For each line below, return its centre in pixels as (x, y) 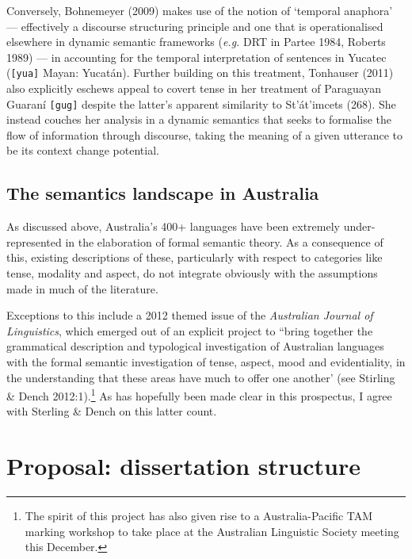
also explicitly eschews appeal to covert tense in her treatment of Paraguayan (194, 88)
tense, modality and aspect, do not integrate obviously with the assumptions (192, 273)
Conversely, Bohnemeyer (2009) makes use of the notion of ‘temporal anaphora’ (200, 10)
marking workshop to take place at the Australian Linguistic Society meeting (212, 531)
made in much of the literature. (82, 288)
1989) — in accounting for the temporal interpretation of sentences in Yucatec (196, 57)
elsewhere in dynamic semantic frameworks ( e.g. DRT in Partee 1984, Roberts (196, 42)
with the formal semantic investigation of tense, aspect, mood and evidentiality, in (206, 362)
